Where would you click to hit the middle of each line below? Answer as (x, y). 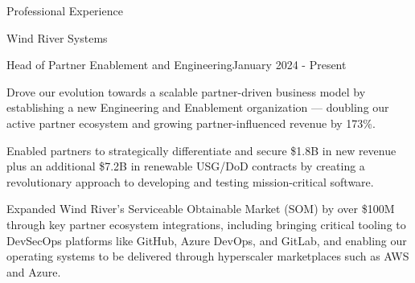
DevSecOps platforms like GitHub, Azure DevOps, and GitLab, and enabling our (207, 240)
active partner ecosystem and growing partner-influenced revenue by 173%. (191, 123)
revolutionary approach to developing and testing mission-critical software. (190, 181)
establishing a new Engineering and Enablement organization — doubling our (198, 107)
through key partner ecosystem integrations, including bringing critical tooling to (206, 224)
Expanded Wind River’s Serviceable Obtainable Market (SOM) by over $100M (201, 209)
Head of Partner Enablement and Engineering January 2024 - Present (177, 65)
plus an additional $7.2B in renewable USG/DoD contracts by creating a (186, 166)
